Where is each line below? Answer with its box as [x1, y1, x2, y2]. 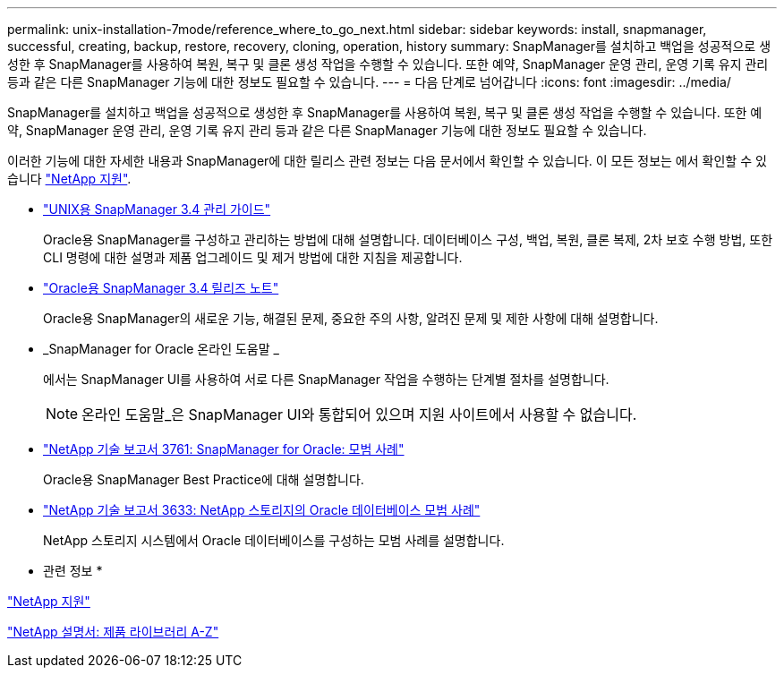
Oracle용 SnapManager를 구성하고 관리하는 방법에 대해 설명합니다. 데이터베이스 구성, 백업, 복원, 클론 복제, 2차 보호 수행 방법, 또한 [43, 232, 773, 247]
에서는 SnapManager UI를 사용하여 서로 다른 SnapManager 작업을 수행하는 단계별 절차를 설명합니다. [43, 372, 609, 387]
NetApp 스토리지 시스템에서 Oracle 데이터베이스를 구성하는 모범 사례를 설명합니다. [43, 533, 505, 548]
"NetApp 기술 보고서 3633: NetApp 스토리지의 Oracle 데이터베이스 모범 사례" [43, 502, 481, 517]
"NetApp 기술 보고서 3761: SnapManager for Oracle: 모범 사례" [43, 441, 405, 457]
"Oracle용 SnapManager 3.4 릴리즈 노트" [43, 280, 279, 295]
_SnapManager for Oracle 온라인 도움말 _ [43, 341, 279, 356]
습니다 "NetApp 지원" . [7, 171, 132, 186]
